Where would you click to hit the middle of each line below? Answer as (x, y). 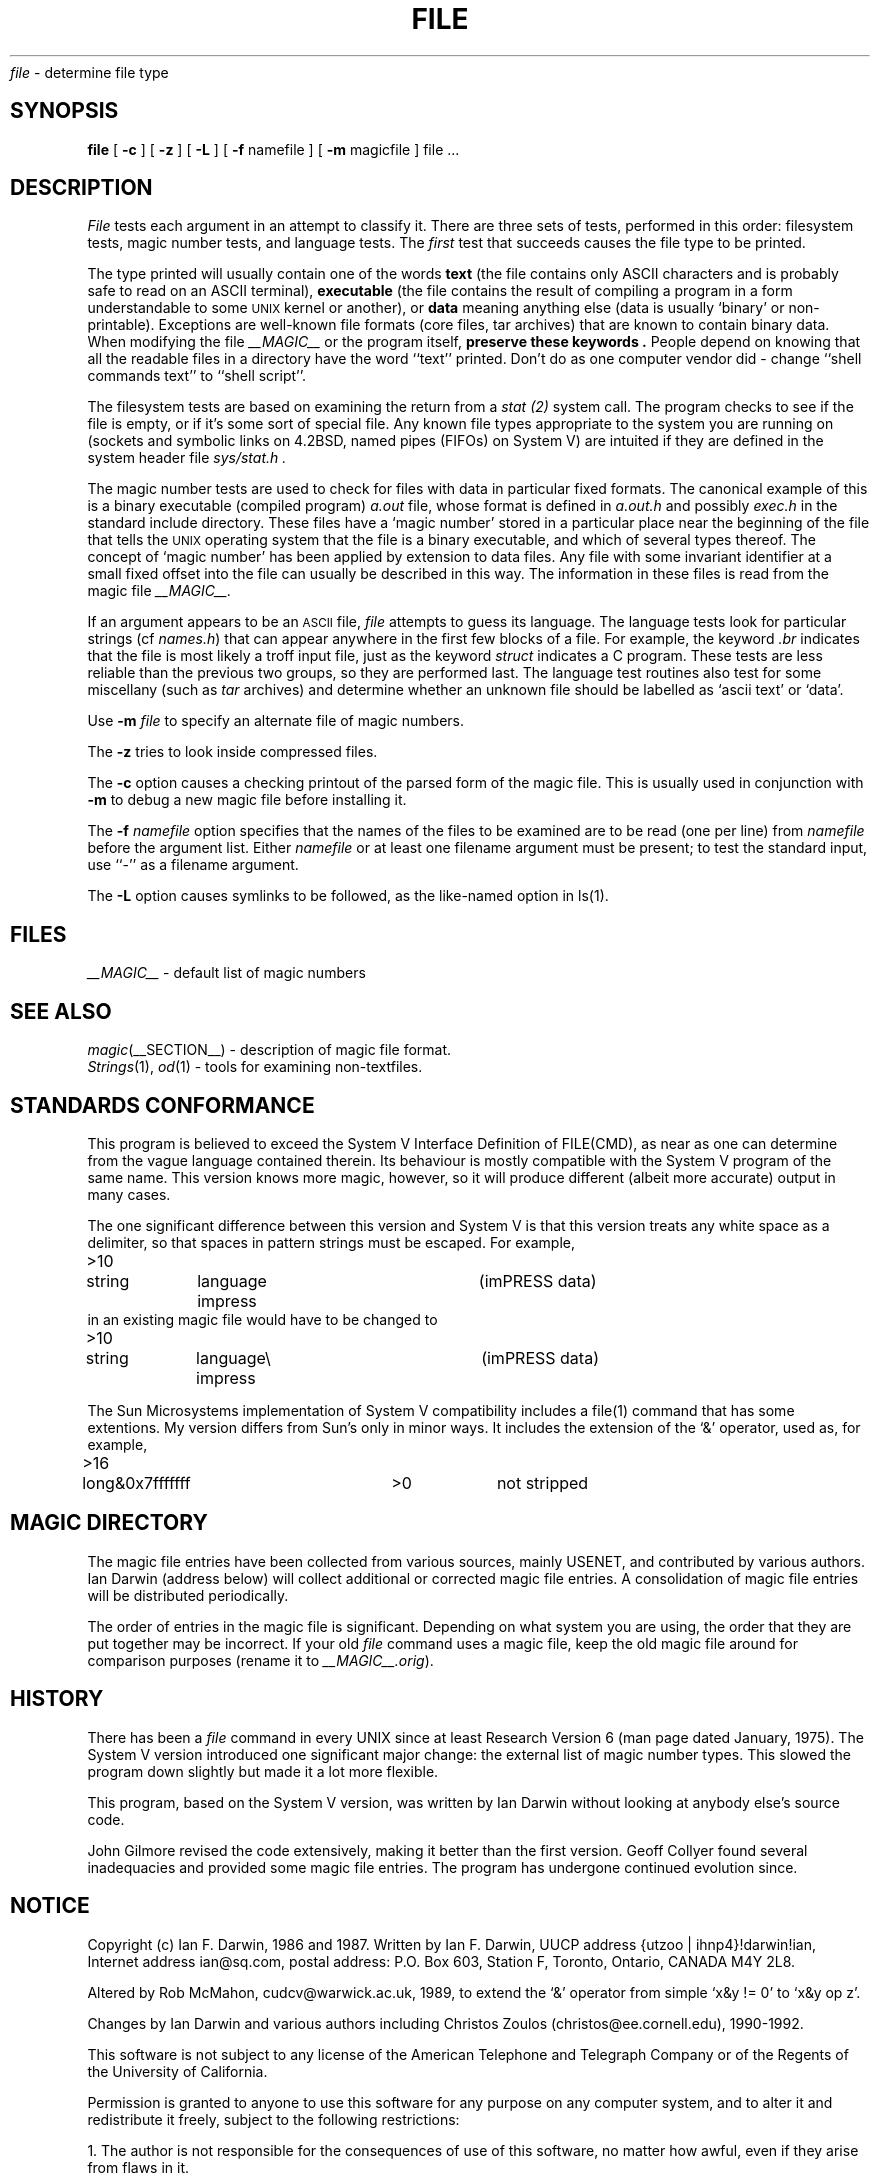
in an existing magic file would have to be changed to (262, 1319)
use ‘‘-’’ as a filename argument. (193, 865)
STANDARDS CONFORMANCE (162, 1105)
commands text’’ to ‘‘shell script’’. (197, 376)
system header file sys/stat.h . (187, 458)
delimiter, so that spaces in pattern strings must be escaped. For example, (331, 1242)
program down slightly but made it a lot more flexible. (263, 1771)
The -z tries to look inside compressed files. (232, 752)
